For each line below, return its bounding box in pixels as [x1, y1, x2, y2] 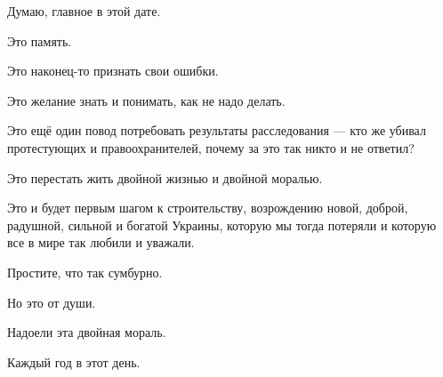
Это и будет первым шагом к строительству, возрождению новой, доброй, [7, 198, 408, 217]
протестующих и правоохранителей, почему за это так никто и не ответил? [7, 138, 415, 156]
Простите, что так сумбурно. [7, 262, 163, 281]
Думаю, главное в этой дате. [7, 2, 161, 20]
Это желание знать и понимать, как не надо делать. [7, 91, 286, 109]
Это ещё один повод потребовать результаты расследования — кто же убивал [7, 121, 426, 140]
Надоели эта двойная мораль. [7, 323, 166, 341]
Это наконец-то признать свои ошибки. [7, 61, 219, 80]
